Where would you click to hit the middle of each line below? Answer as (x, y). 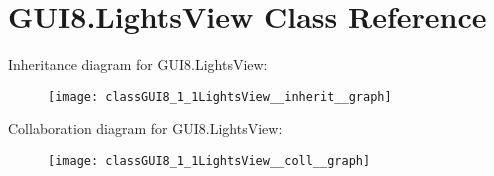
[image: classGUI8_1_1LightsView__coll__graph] (209, 160)
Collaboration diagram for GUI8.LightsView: (145, 128)
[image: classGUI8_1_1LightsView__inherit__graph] (220, 96)
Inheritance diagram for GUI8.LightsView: (138, 64)
